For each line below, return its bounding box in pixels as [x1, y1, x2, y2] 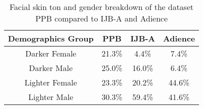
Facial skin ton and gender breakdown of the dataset [9, 1, 194, 12]
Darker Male [29, 62, 73, 73]
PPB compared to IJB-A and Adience [35, 12, 168, 24]
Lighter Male [28, 91, 73, 102]
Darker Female [25, 47, 76, 59]
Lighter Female [24, 76, 77, 88]
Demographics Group [8, 32, 94, 44]
